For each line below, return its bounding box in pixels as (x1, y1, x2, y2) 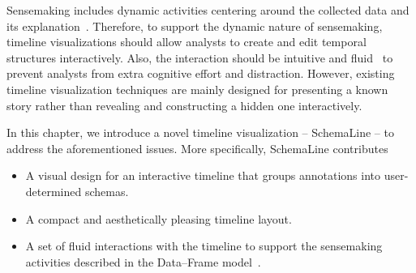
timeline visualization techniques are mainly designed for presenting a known (6, 80, 388, 97)
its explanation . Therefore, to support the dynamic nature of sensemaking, (6, 17, 383, 34)
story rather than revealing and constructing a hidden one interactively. (6, 96, 362, 113)
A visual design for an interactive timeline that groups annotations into (25, 167, 380, 184)
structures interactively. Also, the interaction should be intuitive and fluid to (6, 49, 393, 66)
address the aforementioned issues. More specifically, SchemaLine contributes (6, 139, 388, 156)
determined (25, 182, 82, 199)
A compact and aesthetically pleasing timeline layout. (25, 210, 292, 227)
